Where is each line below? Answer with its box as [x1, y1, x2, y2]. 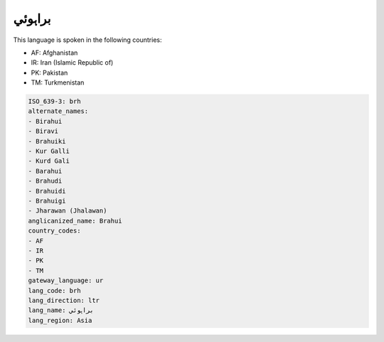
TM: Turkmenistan [31, 78, 85, 87]
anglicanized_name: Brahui [28, 217, 122, 225]
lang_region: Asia [28, 316, 92, 324]
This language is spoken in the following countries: [13, 36, 162, 44]
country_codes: [28, 227, 81, 235]
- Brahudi [28, 177, 63, 185]
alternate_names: [28, 107, 89, 115]
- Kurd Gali [28, 157, 70, 165]
